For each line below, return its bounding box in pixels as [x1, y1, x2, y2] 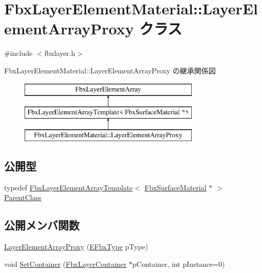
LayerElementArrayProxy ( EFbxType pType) [4, 241, 148, 252]
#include [4, 48, 33, 59]
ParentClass [4, 192, 42, 203]
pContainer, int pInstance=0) [132, 258, 225, 269]
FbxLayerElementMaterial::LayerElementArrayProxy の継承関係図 [4, 65, 216, 75]
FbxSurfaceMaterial [145, 182, 207, 192]
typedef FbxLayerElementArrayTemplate [4, 182, 133, 192]
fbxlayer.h [44, 48, 75, 59]
